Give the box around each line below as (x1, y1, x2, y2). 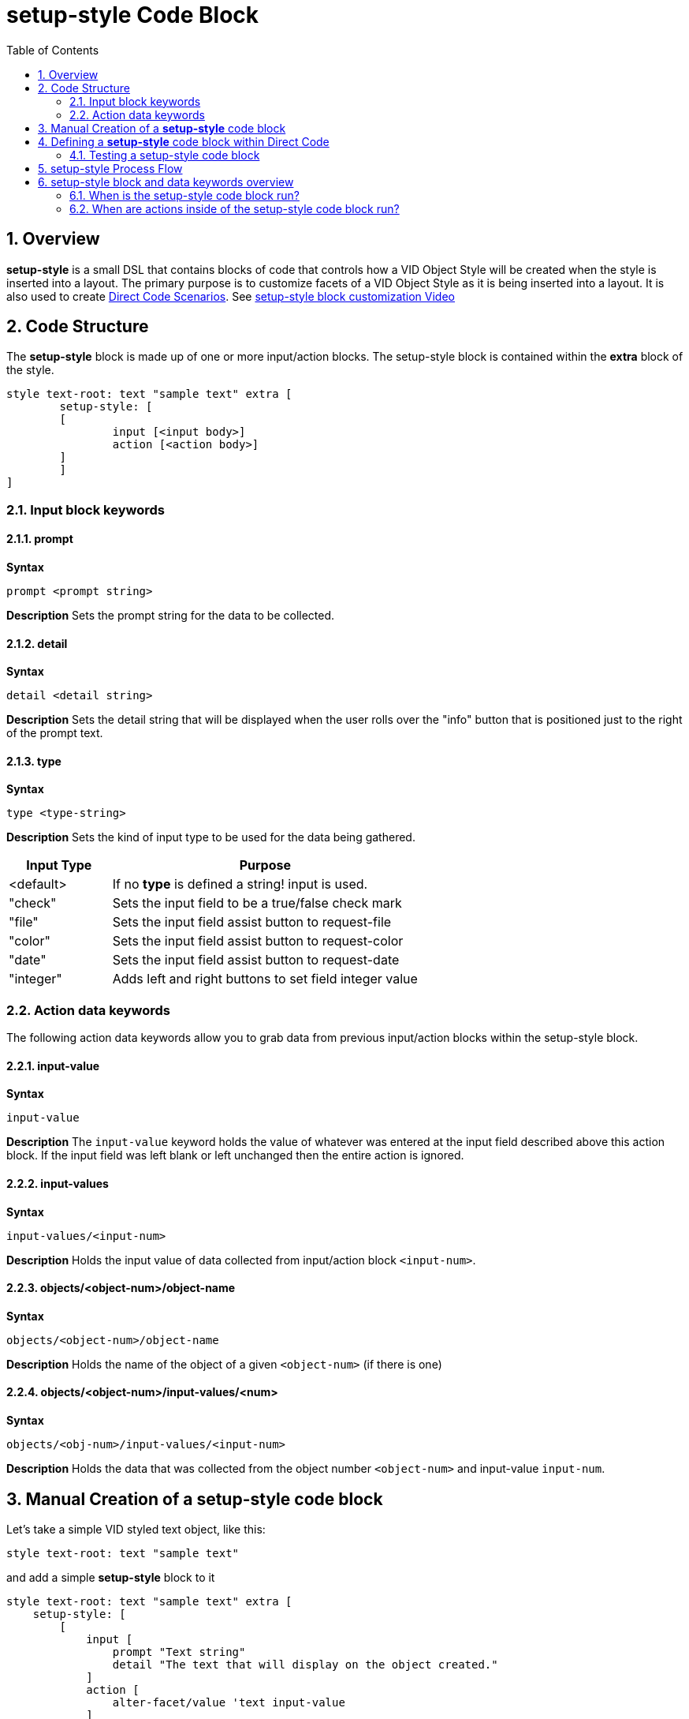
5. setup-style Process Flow (38, 161, 183, 175)
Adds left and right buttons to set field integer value (112, 971, 418, 987)
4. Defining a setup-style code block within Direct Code (38, 134, 330, 148)
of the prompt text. (6, 726, 103, 740)
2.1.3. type (6, 754, 61, 768)
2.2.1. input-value (6, 1058, 100, 1073)
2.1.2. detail (6, 636, 68, 650)
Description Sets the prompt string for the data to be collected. (6, 609, 335, 623)
